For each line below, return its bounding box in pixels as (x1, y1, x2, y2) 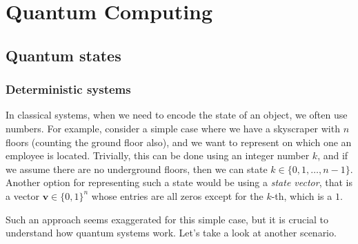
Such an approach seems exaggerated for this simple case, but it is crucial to (6, 212, 329, 226)
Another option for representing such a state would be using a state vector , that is (6, 175, 352, 190)
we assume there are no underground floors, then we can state (6, 161, 268, 176)
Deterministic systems (6, 81, 131, 98)
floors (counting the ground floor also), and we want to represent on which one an (6, 134, 352, 149)
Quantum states (6, 44, 121, 65)
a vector (6, 188, 40, 203)
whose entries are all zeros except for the (91, 188, 263, 203)
